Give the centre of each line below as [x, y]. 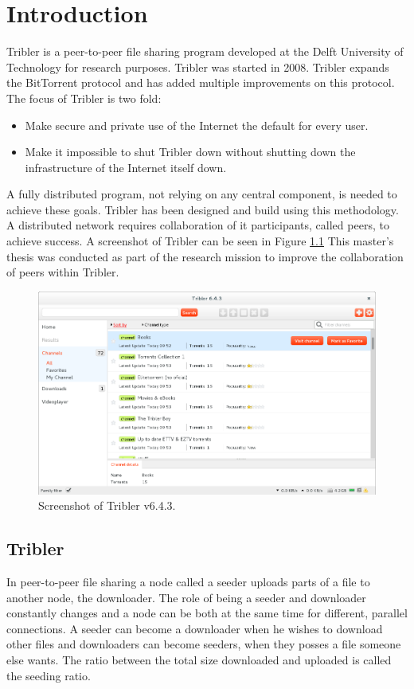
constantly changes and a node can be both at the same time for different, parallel [207, 613]
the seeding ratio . [49, 675]
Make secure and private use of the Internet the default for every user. [197, 125]
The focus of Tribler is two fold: [84, 98]
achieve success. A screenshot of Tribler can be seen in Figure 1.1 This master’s [200, 241]
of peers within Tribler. [63, 272]
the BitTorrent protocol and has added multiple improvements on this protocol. [201, 82]
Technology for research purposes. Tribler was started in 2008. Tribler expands [198, 67]
